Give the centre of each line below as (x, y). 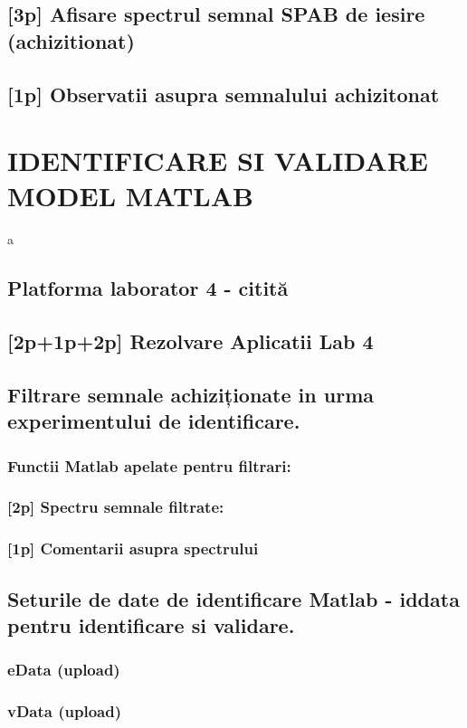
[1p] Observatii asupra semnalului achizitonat (224, 94)
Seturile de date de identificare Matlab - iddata (233, 598)
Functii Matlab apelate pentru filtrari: (149, 465)
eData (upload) (64, 670)
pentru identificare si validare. (151, 624)
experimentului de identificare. (154, 421)
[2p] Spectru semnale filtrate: (116, 507)
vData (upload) (64, 711)
